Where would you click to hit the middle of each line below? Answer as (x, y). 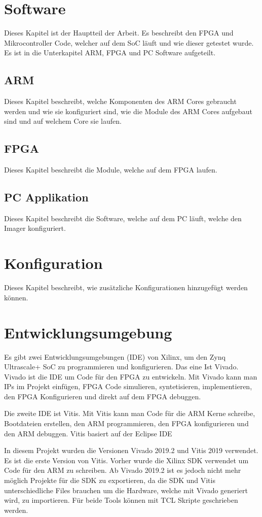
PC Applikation (46, 197)
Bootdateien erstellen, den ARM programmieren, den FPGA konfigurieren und (126, 423)
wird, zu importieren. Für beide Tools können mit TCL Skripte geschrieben (121, 500)
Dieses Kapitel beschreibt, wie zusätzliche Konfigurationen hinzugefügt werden (126, 287)
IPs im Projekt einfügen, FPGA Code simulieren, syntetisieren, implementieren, (128, 386)
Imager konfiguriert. (35, 228)
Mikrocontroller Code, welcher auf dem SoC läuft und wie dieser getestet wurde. (129, 42)
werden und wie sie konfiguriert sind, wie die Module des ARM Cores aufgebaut (128, 111)
